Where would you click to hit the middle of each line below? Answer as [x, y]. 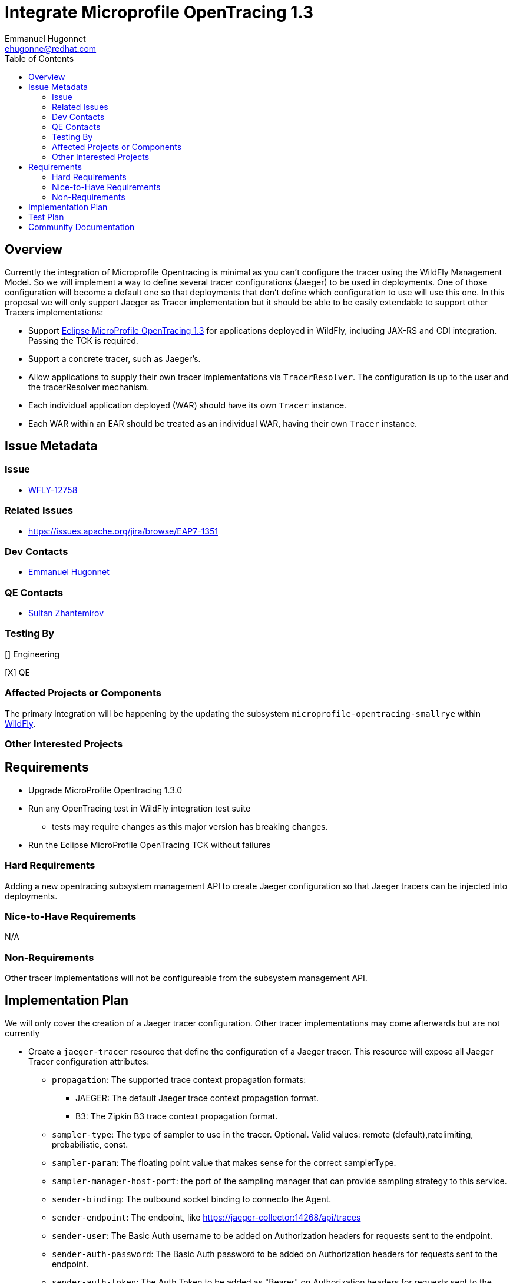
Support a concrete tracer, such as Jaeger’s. [115, 358]
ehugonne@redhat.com [51, 48]
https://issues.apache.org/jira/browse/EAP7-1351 [123, 531]
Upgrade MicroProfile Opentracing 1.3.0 [105, 790]
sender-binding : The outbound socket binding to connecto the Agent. [192, 1199]
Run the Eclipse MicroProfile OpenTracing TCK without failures [150, 845]
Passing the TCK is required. [83, 340]
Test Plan [46, 217]
